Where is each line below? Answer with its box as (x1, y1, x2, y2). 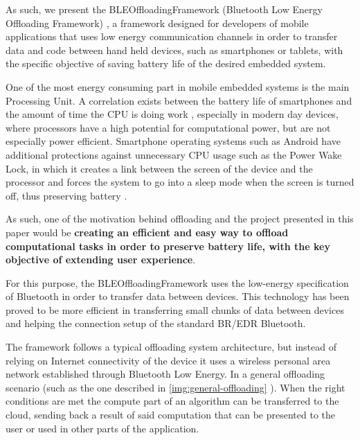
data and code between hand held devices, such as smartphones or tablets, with (6, 42, 343, 57)
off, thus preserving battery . (6, 188, 127, 202)
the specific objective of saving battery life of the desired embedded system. (6, 56, 326, 71)
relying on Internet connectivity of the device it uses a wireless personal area (6, 353, 331, 367)
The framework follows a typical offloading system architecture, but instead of (6, 340, 337, 354)
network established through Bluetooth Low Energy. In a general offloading (6, 367, 325, 381)
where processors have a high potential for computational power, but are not (6, 120, 331, 134)
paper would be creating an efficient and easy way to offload (6, 225, 289, 239)
